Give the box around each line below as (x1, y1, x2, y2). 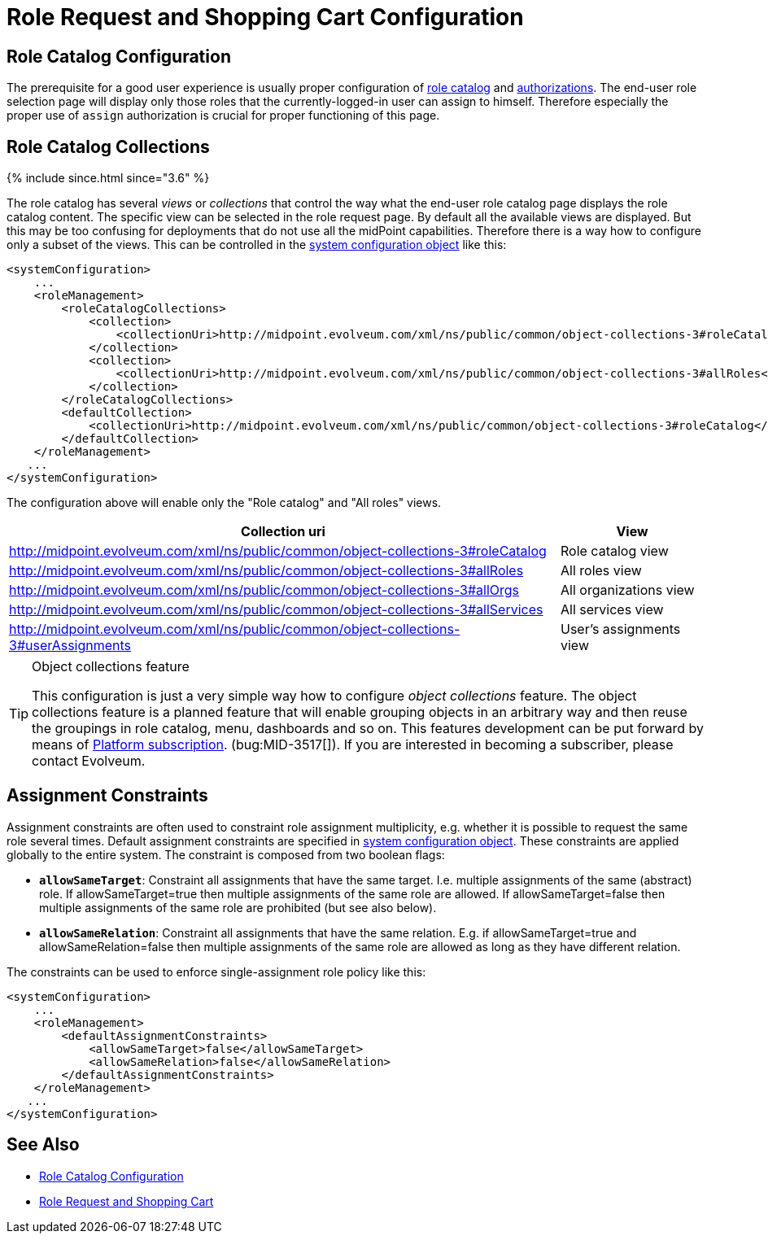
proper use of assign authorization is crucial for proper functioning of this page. (7, 108, 440, 123)
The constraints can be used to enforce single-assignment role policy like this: (7, 964, 426, 979)
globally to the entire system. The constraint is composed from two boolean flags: (7, 847, 445, 862)
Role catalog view (561, 543, 669, 560)
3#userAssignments (9, 637, 132, 654)
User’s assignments (561, 621, 681, 638)
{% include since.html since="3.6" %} (7, 171, 210, 186)
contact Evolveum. (32, 753, 146, 770)
